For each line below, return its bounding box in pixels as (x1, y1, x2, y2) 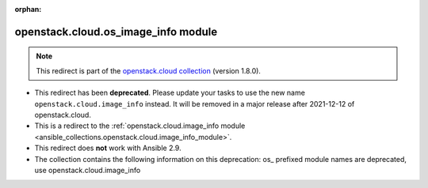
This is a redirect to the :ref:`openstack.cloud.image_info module (34, 121, 246, 130)
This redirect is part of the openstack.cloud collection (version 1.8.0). (36, 66, 262, 75)
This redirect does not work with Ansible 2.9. (34, 143, 182, 153)
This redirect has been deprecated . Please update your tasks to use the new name (34, 88, 305, 98)
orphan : (14, 5, 42, 13)
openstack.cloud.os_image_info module (14, 24, 218, 39)
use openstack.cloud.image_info (34, 165, 141, 175)
